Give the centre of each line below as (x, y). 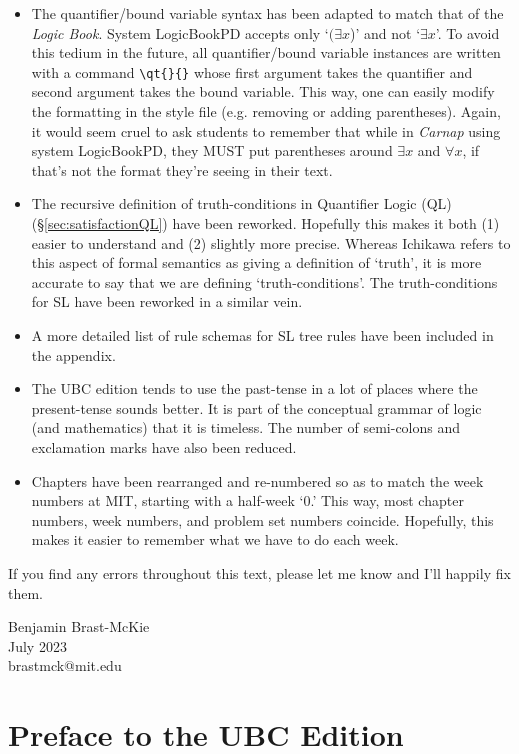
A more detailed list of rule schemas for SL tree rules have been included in (262, 334)
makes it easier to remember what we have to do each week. (215, 539)
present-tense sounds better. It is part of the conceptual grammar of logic (256, 407)
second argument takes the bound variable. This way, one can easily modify (263, 91)
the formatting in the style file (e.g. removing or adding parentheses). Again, (266, 111)
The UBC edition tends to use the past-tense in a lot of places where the (254, 388)
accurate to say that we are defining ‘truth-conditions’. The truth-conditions (264, 281)
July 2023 (37, 645)
